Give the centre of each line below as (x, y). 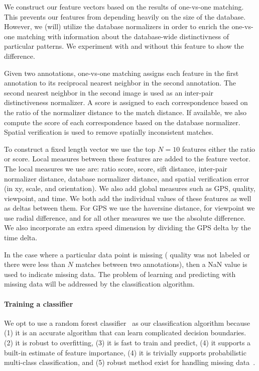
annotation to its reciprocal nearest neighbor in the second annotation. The (120, 83)
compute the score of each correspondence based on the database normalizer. (122, 122)
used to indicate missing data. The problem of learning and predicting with (120, 274)
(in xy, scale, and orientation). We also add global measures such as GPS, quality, (130, 188)
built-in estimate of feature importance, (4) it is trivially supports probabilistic (125, 352)
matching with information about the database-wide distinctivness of (123, 36)
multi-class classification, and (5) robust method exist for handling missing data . (130, 362)
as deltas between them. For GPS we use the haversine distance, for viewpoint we (129, 208)
